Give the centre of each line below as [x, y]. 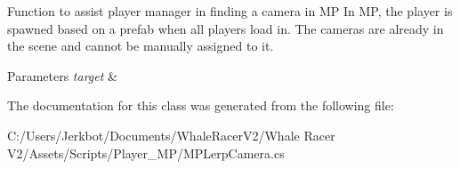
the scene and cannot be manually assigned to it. [141, 46]
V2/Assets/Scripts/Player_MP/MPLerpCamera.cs [146, 153]
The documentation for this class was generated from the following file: [201, 105]
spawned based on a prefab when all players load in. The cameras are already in [226, 28]
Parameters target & [62, 75]
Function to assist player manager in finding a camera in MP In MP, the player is [230, 11]
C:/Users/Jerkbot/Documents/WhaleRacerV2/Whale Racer [171, 135]
